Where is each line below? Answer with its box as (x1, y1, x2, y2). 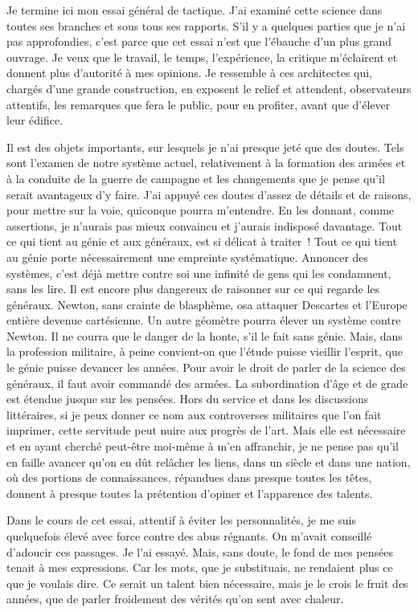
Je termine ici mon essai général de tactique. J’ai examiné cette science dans (6, 2, 383, 18)
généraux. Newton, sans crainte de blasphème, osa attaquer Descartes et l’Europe (6, 296, 408, 312)
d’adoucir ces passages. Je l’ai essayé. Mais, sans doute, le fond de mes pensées (6, 543, 393, 560)
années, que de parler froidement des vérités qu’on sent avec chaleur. (6, 590, 344, 607)
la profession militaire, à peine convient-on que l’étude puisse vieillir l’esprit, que (6, 343, 403, 360)
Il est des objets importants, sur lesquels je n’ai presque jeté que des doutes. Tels (6, 138, 404, 155)
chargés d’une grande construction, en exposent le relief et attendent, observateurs (6, 80, 412, 96)
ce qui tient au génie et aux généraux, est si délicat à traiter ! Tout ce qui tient (6, 233, 397, 250)
